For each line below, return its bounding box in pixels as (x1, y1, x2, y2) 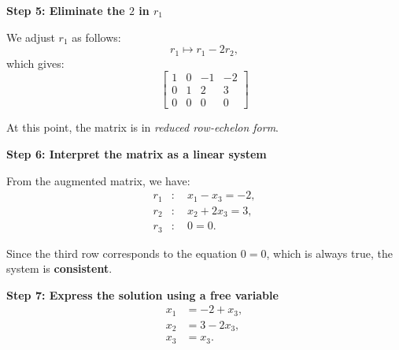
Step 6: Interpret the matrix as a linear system (6, 145, 267, 162)
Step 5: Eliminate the (6, 2, 125, 18)
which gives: (6, 54, 65, 71)
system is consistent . (6, 260, 113, 277)
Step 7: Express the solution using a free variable (6, 286, 279, 303)
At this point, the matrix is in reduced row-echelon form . (6, 119, 279, 136)
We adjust (6, 28, 55, 45)
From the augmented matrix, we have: (6, 172, 190, 188)
